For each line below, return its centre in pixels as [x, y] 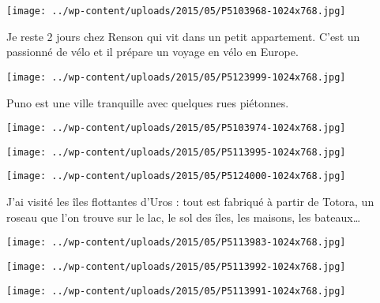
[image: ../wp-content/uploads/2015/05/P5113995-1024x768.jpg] [176, 152]
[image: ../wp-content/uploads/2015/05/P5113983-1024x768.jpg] [176, 243]
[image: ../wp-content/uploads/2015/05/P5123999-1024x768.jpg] [176, 77]
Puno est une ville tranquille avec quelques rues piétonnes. [148, 102]
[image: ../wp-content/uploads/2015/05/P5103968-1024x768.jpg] [176, 11]
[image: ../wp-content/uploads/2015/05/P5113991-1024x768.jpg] [176, 291]
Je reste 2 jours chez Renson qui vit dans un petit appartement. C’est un [183, 36]
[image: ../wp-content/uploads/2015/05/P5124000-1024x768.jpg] [176, 176]
